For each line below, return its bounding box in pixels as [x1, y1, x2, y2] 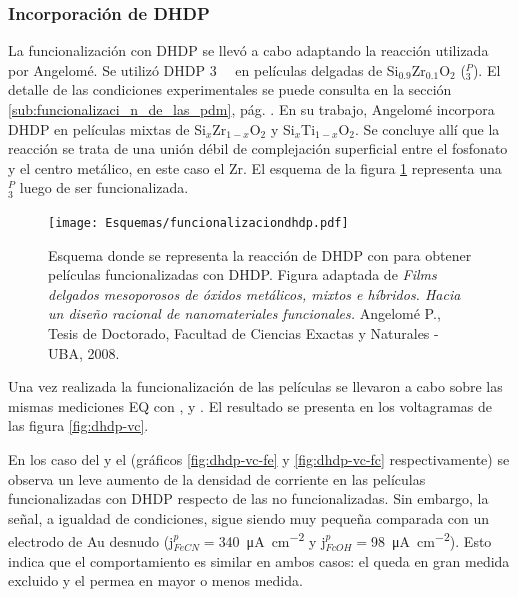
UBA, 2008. [48, 342, 120, 363]
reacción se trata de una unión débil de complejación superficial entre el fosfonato [8, 138, 508, 159]
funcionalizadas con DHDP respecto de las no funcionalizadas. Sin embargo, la [8, 488, 489, 509]
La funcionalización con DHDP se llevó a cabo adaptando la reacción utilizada [8, 40, 489, 61]
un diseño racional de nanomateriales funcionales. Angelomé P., [48, 303, 441, 324]
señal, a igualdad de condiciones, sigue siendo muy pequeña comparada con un [8, 507, 490, 528]
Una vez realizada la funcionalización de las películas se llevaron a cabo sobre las [8, 376, 503, 397]
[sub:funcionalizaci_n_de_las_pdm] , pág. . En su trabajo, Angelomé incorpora [8, 99, 495, 119]
